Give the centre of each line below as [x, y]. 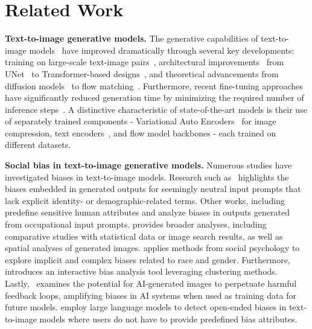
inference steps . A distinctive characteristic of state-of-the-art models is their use [156, 109]
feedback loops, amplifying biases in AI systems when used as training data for [151, 295]
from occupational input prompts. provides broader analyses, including [136, 224]
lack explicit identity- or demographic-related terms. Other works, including [145, 200]
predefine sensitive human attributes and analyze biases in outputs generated [147, 212]
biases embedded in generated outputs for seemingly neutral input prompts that [153, 189]
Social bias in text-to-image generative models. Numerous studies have [148, 165]
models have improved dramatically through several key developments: [162, 50]
